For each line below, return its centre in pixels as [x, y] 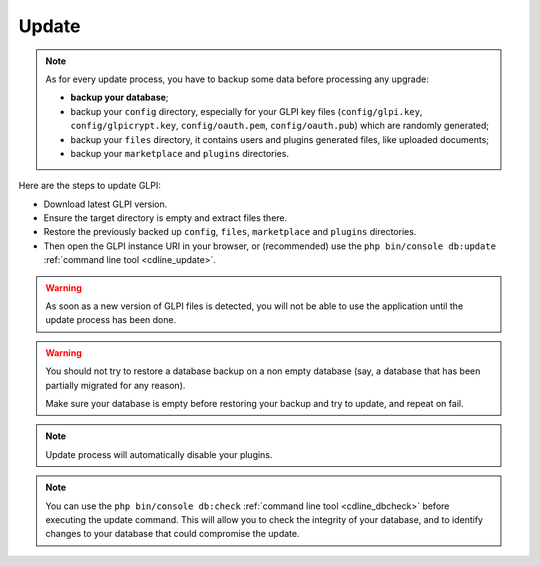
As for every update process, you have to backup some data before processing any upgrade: [237, 79]
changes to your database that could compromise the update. [172, 534]
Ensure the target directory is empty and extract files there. [165, 218]
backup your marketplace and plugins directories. [180, 153]
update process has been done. [111, 320]
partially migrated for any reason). [115, 385]
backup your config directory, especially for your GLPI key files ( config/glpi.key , [246, 111]
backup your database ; [119, 97]
